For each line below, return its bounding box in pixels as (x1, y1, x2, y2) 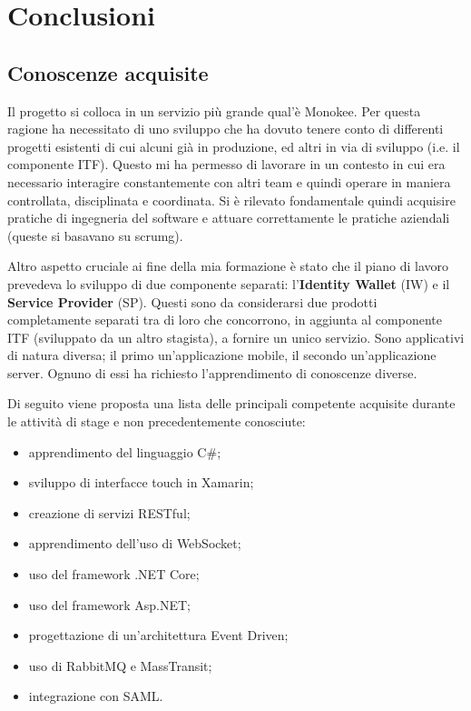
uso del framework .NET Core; (28, 565, 200, 584)
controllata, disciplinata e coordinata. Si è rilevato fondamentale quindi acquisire (7, 190, 456, 209)
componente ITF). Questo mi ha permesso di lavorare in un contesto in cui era (7, 155, 446, 174)
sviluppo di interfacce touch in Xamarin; (28, 473, 254, 492)
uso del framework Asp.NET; (28, 595, 191, 614)
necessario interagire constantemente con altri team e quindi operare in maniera (7, 172, 451, 191)
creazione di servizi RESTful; (28, 503, 191, 522)
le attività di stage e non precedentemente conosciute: (7, 412, 306, 431)
